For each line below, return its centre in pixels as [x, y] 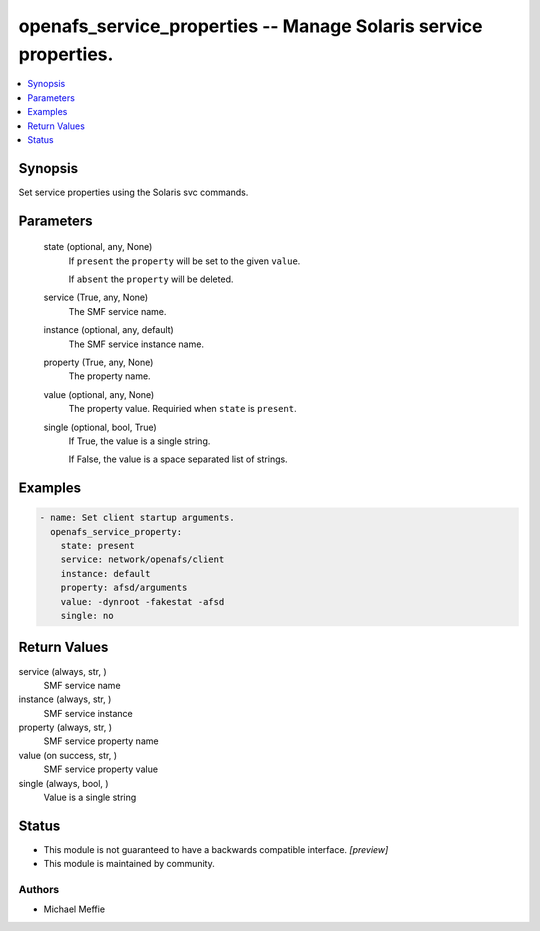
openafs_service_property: [116, 531]
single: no [87, 616]
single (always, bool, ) [63, 783]
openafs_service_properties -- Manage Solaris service [250, 26]
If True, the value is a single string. [139, 441]
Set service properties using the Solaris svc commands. [133, 192]
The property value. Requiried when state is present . [182, 409]
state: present [97, 546]
